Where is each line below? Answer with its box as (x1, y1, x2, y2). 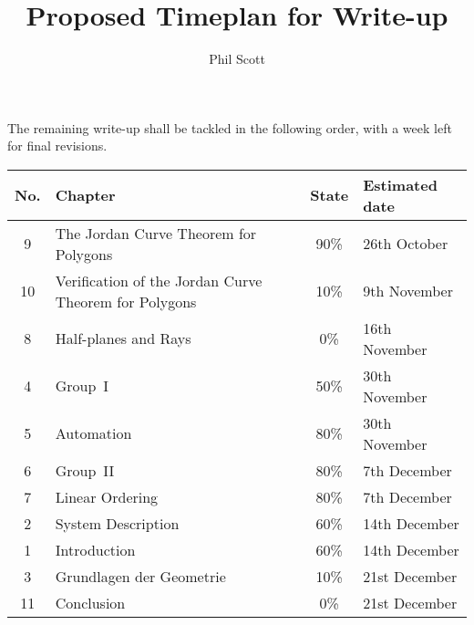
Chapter (55, 184, 116, 206)
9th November (363, 280, 453, 302)
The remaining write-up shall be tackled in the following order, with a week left (7, 118, 452, 137)
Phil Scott (209, 49, 265, 68)
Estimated (363, 173, 438, 195)
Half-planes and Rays (55, 328, 191, 349)
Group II (55, 459, 115, 481)
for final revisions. (7, 136, 108, 155)
